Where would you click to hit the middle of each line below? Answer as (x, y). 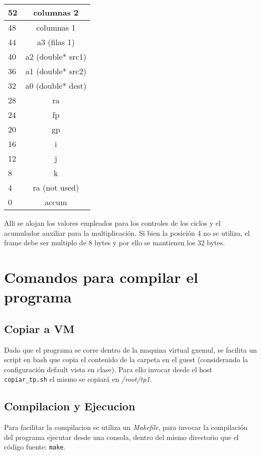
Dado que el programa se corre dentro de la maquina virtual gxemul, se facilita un (130, 349)
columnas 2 (56, 12)
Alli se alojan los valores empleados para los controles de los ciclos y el (112, 223)
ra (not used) (56, 187)
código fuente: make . (35, 447)
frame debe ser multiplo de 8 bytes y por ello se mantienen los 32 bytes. (114, 243)
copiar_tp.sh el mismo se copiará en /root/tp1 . (78, 379)
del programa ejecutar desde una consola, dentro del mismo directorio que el (121, 437)
